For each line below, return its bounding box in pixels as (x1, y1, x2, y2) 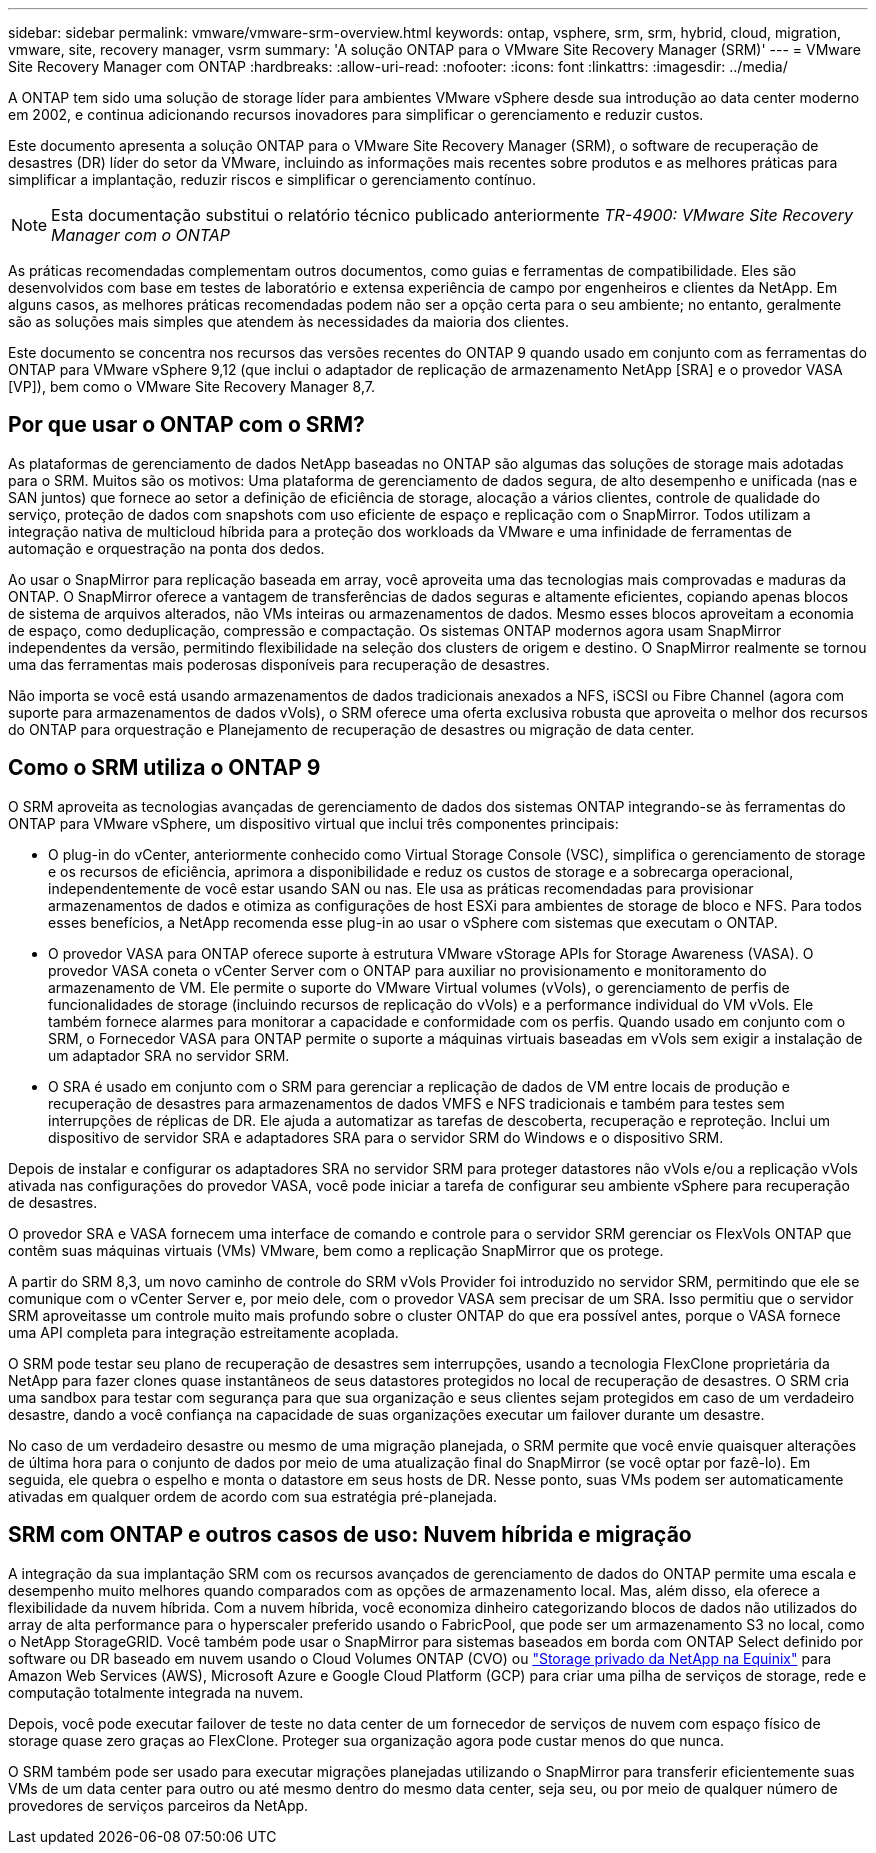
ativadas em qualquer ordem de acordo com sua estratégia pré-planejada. (8, 1487, 498, 1505)
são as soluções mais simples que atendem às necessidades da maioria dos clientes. (8, 313, 569, 330)
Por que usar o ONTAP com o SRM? (8, 412, 365, 438)
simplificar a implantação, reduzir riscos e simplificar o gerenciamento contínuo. (8, 171, 537, 188)
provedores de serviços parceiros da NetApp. (8, 1796, 309, 1814)
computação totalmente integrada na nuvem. (8, 1683, 304, 1701)
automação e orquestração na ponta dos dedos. (8, 539, 325, 557)
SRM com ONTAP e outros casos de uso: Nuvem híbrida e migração (8, 1522, 692, 1548)
